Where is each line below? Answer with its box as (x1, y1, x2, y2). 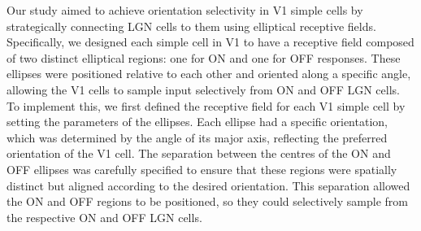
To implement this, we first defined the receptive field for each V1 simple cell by (7, 97, 406, 114)
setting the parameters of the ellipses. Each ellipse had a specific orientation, (7, 113, 388, 130)
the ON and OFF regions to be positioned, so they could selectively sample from (7, 193, 408, 210)
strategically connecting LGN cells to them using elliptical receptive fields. (7, 17, 376, 34)
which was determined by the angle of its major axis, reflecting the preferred (7, 129, 388, 146)
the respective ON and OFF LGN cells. (7, 208, 202, 225)
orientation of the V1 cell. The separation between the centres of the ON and (7, 145, 391, 162)
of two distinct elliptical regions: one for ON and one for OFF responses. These (7, 49, 401, 66)
